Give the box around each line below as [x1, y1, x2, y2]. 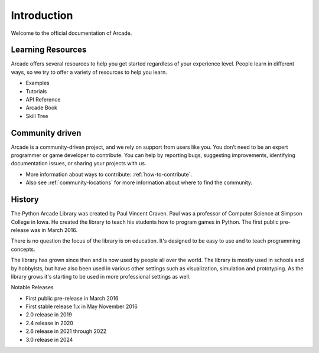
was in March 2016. [30, 226, 78, 233]
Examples [25, 80, 50, 87]
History [11, 195, 40, 205]
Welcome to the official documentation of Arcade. [11, 30, 132, 37]
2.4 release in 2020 [25, 319, 74, 326]
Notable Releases [11, 284, 54, 291]
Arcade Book [25, 104, 57, 112]
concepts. [11, 246, 35, 253]
